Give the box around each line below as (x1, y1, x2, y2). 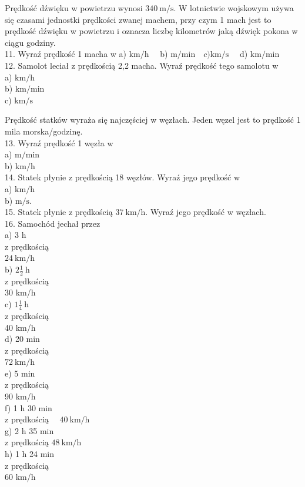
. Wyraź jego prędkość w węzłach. (145, 206, 266, 218)
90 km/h (5, 390, 36, 402)
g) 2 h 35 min (5, 424, 54, 436)
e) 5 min (5, 367, 35, 379)
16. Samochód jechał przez (5, 217, 100, 229)
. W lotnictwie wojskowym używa (173, 2, 294, 14)
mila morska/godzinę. (5, 125, 83, 137)
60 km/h (5, 471, 36, 483)
